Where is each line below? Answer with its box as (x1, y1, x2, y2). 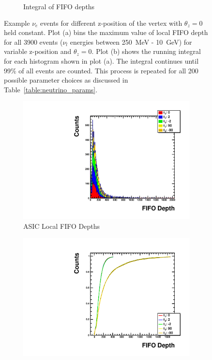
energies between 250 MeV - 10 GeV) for (70, 36, 192, 47)
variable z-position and (4, 46, 72, 56)
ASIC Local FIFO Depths (23, 221, 100, 231)
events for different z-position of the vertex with (40, 17, 182, 28)
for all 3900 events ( (4, 36, 63, 47)
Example (4, 17, 30, 28)
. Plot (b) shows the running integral (91, 46, 201, 56)
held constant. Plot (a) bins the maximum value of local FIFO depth (4, 27, 208, 37)
